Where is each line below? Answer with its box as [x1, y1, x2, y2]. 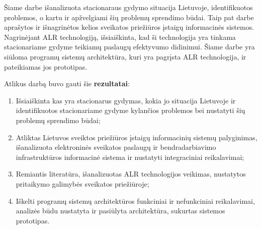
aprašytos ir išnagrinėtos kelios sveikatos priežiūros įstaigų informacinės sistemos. [4, 22, 254, 32]
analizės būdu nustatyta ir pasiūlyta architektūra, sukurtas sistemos [16, 205, 225, 216]
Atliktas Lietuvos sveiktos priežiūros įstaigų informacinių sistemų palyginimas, [16, 132, 257, 142]
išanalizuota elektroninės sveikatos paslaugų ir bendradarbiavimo [16, 142, 216, 152]
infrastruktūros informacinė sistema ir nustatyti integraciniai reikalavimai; [16, 151, 244, 162]
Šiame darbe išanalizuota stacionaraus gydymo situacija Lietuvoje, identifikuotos [4, 2, 253, 12]
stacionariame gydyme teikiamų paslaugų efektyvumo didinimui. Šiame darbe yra [4, 41, 255, 52]
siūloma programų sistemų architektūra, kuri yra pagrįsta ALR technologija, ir [4, 51, 246, 62]
